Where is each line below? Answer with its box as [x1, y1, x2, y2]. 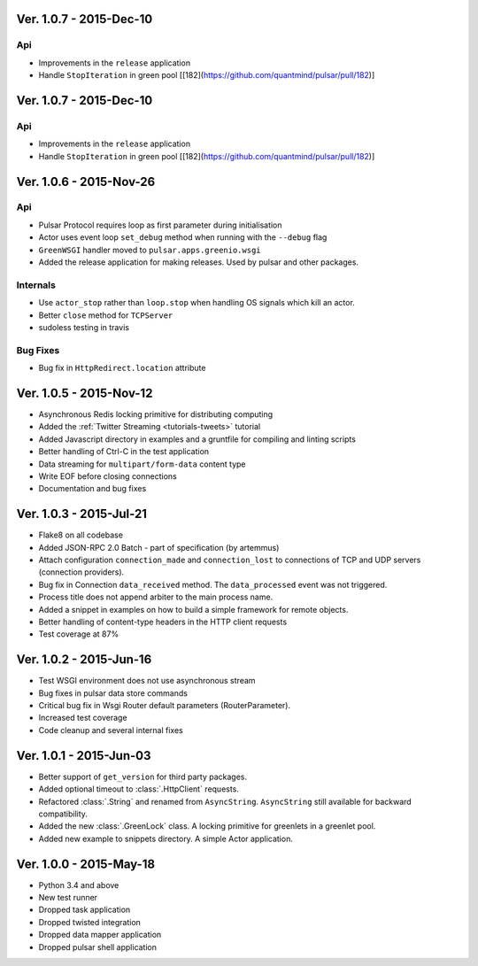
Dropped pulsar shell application [38, 941, 158, 952]
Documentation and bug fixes [38, 483, 147, 494]
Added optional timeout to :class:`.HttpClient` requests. [38, 784, 239, 794]
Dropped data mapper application [38, 930, 162, 940]
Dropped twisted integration [38, 916, 142, 927]
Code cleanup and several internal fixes [38, 724, 183, 735]
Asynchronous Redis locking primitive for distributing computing [38, 409, 274, 420]
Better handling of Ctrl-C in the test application [38, 446, 210, 457]
